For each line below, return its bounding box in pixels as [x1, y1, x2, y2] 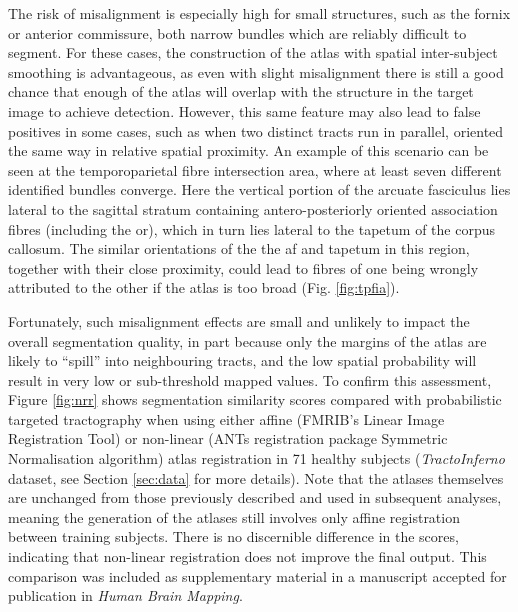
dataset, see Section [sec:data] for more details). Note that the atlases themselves [8, 467, 504, 488]
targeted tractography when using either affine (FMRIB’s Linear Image [8, 408, 445, 429]
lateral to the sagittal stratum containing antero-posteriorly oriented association [8, 198, 498, 219]
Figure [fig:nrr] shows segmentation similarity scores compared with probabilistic [8, 389, 502, 410]
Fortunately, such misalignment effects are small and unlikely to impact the [8, 310, 470, 331]
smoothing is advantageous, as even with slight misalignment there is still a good [8, 61, 504, 82]
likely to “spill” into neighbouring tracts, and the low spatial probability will [8, 350, 477, 371]
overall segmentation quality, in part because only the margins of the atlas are [8, 330, 487, 351]
